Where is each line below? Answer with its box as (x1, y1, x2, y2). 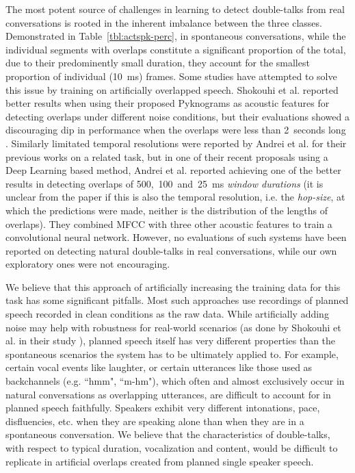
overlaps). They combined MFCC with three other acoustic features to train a (5, 216, 332, 231)
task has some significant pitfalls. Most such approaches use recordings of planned (5, 293, 349, 307)
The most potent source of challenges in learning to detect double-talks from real (5, 2, 345, 16)
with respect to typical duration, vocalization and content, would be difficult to (5, 441, 338, 455)
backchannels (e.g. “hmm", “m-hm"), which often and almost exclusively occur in (5, 374, 345, 388)
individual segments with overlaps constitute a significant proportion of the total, (5, 42, 346, 56)
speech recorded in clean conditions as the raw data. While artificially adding (5, 307, 329, 321)
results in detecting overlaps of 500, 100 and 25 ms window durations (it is (5, 176, 324, 190)
